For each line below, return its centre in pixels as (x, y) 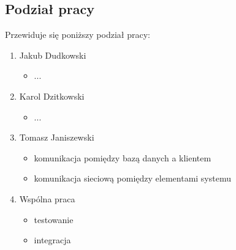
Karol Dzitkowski (52, 96)
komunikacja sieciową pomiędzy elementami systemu (132, 178)
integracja (52, 240)
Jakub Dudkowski (53, 55)
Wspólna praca (47, 198)
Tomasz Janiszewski (57, 137)
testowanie (54, 219)
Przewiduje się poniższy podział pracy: (78, 35)
